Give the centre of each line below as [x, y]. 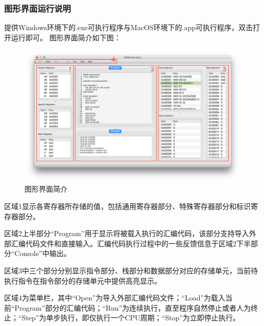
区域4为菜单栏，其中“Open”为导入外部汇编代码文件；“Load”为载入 [115, 298]
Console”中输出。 [43, 253]
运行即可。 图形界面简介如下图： [66, 37]
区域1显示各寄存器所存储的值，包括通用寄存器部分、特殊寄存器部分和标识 [127, 206]
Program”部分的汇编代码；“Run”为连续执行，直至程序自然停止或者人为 [133, 307]
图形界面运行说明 [38, 8]
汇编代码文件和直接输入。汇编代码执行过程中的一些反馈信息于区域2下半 [131, 243]
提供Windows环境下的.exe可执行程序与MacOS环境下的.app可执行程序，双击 [128, 27]
